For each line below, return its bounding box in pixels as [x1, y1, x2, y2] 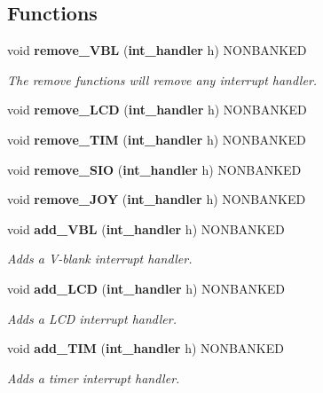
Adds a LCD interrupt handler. [7, 309, 177, 327]
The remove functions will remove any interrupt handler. [7, 70, 318, 89]
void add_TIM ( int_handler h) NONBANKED [7, 339, 284, 358]
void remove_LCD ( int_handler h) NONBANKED [7, 100, 307, 119]
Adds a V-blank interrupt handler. [7, 249, 193, 268]
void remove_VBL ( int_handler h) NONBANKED [7, 41, 307, 59]
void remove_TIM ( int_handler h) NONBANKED [7, 130, 306, 148]
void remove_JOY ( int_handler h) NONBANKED [7, 190, 306, 208]
